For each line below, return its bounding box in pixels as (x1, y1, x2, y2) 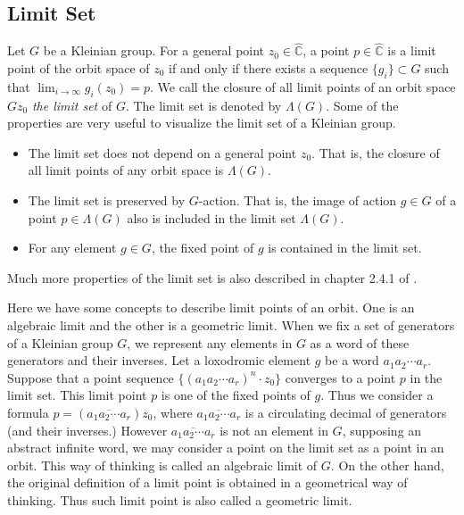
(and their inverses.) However (7, 420, 168, 439)
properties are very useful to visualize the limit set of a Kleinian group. (7, 113, 396, 132)
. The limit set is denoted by (125, 96, 282, 114)
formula (7, 403, 49, 421)
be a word (325, 351, 379, 370)
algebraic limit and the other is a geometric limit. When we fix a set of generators (7, 315, 455, 334)
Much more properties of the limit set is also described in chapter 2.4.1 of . (7, 268, 418, 287)
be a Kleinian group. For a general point (43, 41, 265, 60)
